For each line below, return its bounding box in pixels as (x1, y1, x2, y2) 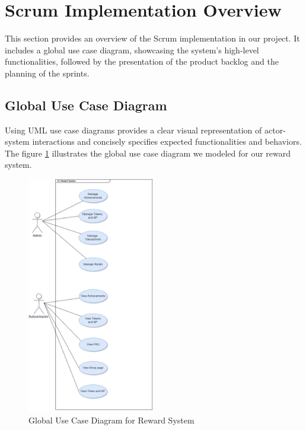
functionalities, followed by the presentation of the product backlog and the (5, 55, 279, 68)
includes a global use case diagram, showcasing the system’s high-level (5, 43, 259, 56)
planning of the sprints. (5, 66, 90, 79)
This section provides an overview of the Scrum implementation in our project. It (5, 32, 300, 44)
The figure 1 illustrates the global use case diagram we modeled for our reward (5, 146, 291, 159)
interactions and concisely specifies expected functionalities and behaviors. (32, 135, 302, 148)
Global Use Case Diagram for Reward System (28, 413, 195, 426)
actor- (264, 123, 286, 136)
